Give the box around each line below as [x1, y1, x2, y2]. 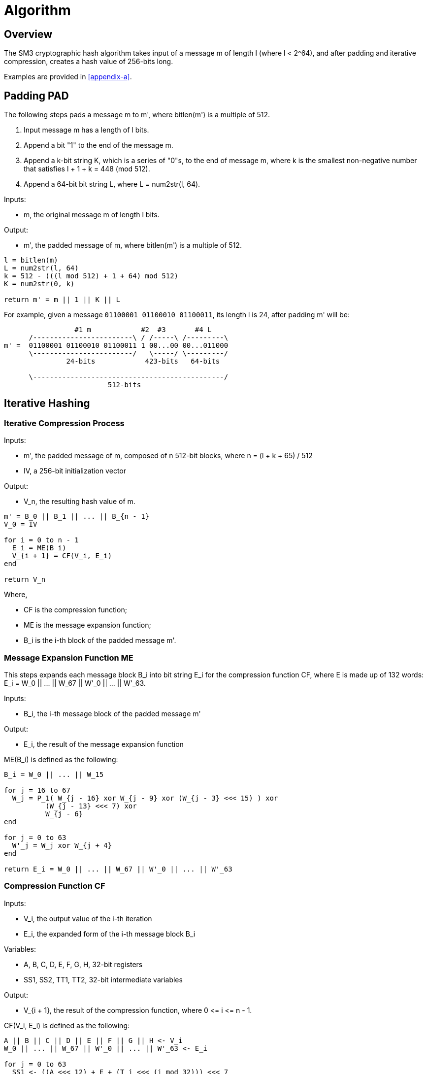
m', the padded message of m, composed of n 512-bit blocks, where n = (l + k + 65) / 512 [24, 451, 313, 460]
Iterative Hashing [4, 397, 90, 410]
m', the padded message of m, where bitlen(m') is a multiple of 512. [24, 241, 242, 250]
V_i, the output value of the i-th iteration [24, 914, 152, 923]
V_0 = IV [4, 520, 37, 529]
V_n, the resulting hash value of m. [24, 497, 135, 506]
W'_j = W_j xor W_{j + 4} [12, 841, 112, 849]
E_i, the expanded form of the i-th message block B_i [24, 929, 196, 938]
